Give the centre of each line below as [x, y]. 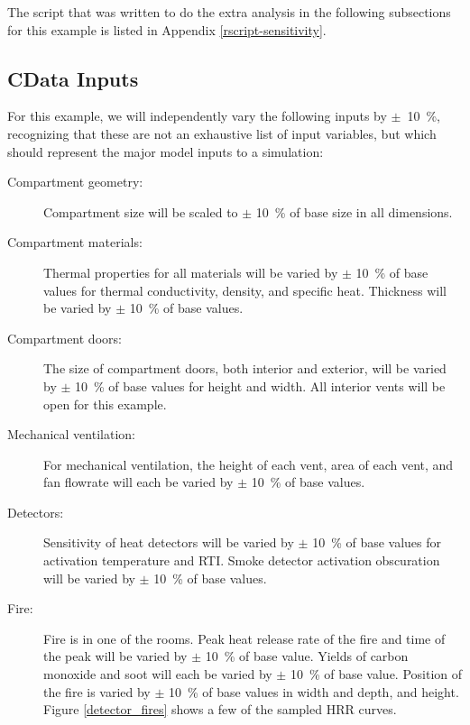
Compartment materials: [75, 242]
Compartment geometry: [75, 182]
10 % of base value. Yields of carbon [307, 656]
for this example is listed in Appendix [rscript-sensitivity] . [167, 29]
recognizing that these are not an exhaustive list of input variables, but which [222, 133]
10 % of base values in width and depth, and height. [314, 691]
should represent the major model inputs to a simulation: [166, 151]
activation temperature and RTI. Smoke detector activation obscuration [242, 560]
